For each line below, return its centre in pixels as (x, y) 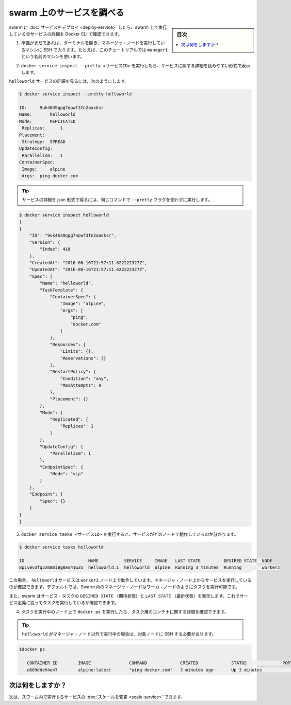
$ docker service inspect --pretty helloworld (75, 94)
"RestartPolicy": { (73, 372)
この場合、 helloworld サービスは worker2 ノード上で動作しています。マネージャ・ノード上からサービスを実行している (130, 580)
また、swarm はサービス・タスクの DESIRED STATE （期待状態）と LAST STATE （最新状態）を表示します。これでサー (129, 596)
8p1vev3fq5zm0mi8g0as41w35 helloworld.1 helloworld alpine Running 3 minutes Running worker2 (150, 568)
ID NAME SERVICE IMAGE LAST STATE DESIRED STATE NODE (146, 560)
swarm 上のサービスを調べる (67, 13)
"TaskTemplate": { (61, 290)
